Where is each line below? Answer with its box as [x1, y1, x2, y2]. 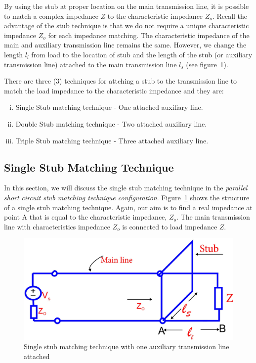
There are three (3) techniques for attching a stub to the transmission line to [4, 76, 237, 86]
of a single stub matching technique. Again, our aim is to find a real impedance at [4, 202, 253, 212]
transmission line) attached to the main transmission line [4, 59, 177, 69]
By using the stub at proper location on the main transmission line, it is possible [4, 1, 249, 11]
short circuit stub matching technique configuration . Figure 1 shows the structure [4, 192, 250, 202]
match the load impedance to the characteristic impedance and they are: [4, 85, 224, 95]
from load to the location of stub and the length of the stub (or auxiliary [31, 49, 253, 59]
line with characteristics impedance [4, 221, 110, 231]
